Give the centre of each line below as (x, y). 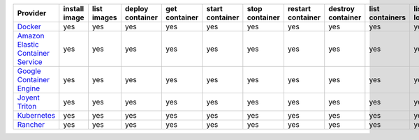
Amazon (31, 36)
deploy (137, 9)
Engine (29, 88)
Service (30, 62)
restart (299, 9)
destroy (342, 9)
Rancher (31, 124)
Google (29, 71)
